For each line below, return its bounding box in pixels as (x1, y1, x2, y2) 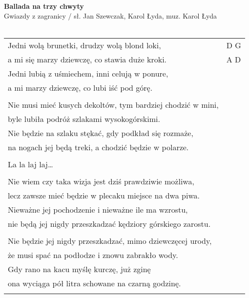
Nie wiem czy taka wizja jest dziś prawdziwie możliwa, (8, 175, 194, 187)
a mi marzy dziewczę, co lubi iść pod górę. (8, 81, 153, 93)
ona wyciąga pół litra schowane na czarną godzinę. (8, 277, 181, 289)
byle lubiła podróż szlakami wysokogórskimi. (8, 113, 160, 124)
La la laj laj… (8, 158, 53, 170)
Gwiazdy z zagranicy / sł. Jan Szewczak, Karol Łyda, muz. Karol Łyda (4, 10, 217, 20)
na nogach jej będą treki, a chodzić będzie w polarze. (8, 141, 189, 153)
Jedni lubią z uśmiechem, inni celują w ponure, (8, 67, 168, 79)
